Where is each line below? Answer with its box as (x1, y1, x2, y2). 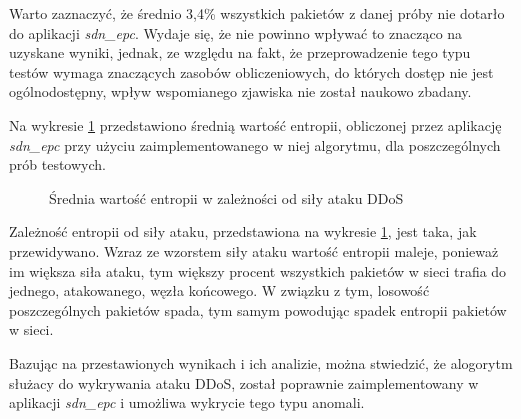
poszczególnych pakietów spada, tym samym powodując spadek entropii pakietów (9, 299, 507, 320)
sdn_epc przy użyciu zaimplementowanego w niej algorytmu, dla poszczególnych (9, 134, 501, 155)
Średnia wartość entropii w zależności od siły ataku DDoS (49, 187, 404, 208)
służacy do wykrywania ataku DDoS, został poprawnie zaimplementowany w (9, 372, 479, 393)
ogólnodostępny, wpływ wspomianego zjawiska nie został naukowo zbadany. (9, 81, 472, 102)
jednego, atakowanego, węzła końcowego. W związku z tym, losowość (9, 280, 430, 301)
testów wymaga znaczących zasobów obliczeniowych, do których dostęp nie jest (9, 61, 494, 82)
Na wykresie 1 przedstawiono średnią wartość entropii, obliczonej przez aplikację (9, 114, 502, 135)
